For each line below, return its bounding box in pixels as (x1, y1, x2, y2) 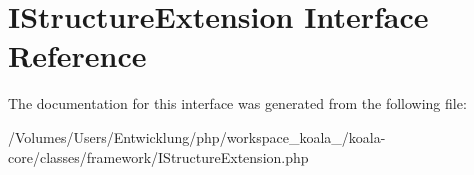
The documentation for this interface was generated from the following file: (8, 93, 467, 114)
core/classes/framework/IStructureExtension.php (8, 146, 309, 167)
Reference (8, 35, 147, 76)
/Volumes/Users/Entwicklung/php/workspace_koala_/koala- (8, 126, 386, 147)
